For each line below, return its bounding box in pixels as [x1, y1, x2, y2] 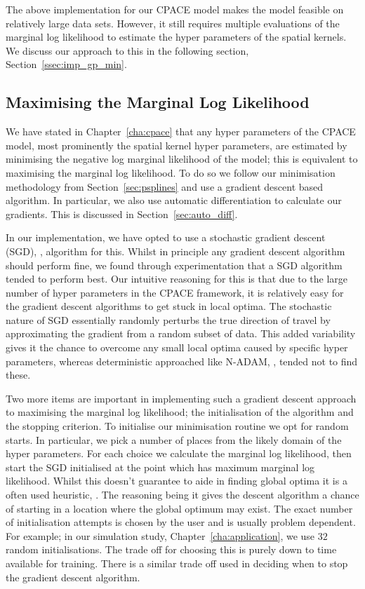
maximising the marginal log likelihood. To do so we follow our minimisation [6, 165, 336, 180]
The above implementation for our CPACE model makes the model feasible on [6, 2, 344, 16]
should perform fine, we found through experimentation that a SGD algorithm [6, 257, 343, 272]
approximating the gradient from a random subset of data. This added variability [6, 326, 356, 341]
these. [6, 367, 31, 382]
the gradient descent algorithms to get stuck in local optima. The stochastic [6, 299, 332, 313]
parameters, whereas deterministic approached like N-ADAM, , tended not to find [6, 353, 358, 368]
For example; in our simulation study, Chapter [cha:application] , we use [6, 528, 315, 543]
